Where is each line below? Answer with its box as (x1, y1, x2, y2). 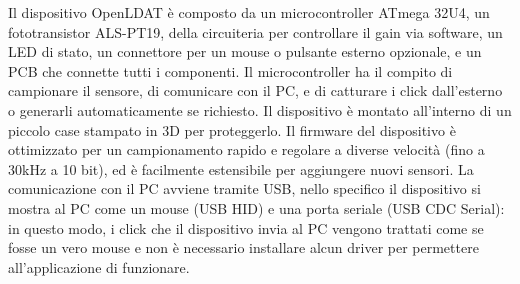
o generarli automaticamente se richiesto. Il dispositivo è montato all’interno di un (8, 99, 512, 120)
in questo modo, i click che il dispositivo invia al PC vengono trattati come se (8, 217, 484, 238)
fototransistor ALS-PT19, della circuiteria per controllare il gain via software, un (8, 21, 503, 42)
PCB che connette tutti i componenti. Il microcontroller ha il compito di (8, 60, 453, 81)
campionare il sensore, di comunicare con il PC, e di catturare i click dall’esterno (8, 80, 503, 101)
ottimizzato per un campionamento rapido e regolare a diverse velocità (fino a (8, 139, 485, 160)
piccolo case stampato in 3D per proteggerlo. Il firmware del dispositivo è (8, 119, 456, 140)
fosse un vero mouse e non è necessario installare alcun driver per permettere (8, 237, 479, 258)
